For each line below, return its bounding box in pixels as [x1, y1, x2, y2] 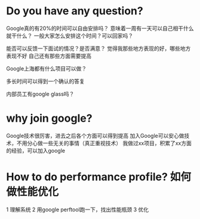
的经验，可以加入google [6, 147, 66, 154]
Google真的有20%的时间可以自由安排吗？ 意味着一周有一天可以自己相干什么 [6, 24, 194, 32]
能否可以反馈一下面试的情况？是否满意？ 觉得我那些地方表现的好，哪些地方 [6, 45, 191, 52]
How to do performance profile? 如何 [6, 170, 192, 184]
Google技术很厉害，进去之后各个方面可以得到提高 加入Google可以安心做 [6, 132, 184, 139]
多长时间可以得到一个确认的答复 [6, 78, 85, 85]
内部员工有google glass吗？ [6, 90, 75, 97]
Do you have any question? [6, 4, 143, 18]
